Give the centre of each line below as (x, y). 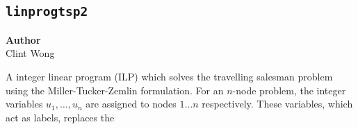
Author (23, 39)
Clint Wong (30, 53)
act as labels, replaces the (60, 117)
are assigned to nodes (131, 104)
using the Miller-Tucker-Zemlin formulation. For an (115, 90)
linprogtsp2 (47, 12)
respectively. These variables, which (277, 104)
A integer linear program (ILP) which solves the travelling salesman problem (169, 76)
